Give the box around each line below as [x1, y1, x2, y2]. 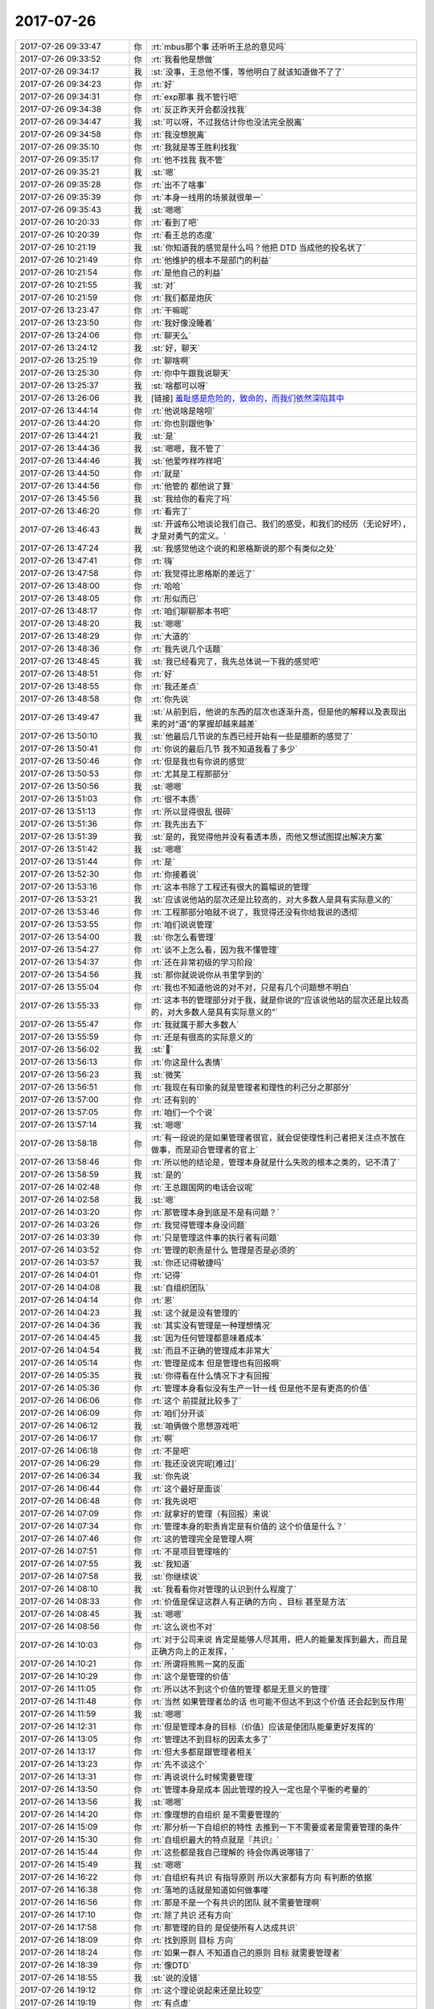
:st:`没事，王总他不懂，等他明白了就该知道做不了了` [150, 66, 346, 77]
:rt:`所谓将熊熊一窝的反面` [150, 1658, 248, 1669]
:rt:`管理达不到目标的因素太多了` [150, 1733, 272, 1745]
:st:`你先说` [150, 1471, 193, 1482]
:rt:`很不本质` [150, 793, 199, 804]
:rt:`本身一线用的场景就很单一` [150, 191, 264, 203]
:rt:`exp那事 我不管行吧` [150, 91, 240, 102]
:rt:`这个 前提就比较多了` [150, 1395, 242, 1406]
